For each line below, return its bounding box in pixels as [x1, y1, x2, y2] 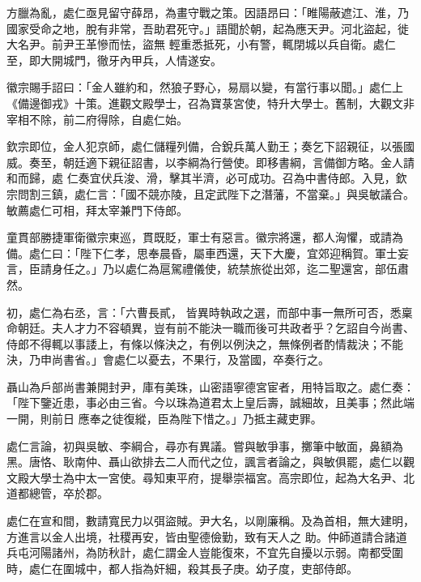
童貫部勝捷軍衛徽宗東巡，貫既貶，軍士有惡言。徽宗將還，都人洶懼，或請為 [6, 229, 403, 246]
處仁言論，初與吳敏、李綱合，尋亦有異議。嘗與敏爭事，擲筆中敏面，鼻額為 [6, 437, 403, 454]
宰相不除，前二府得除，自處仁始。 [6, 110, 188, 127]
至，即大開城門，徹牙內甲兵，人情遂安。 [6, 51, 222, 68]
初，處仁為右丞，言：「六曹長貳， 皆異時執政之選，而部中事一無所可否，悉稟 [6, 303, 413, 320]
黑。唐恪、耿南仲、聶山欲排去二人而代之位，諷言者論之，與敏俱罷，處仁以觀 [6, 453, 415, 470]
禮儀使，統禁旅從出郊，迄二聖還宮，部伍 [181, 260, 398, 277]
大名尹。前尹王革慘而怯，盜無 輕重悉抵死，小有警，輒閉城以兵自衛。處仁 [6, 36, 396, 53]
